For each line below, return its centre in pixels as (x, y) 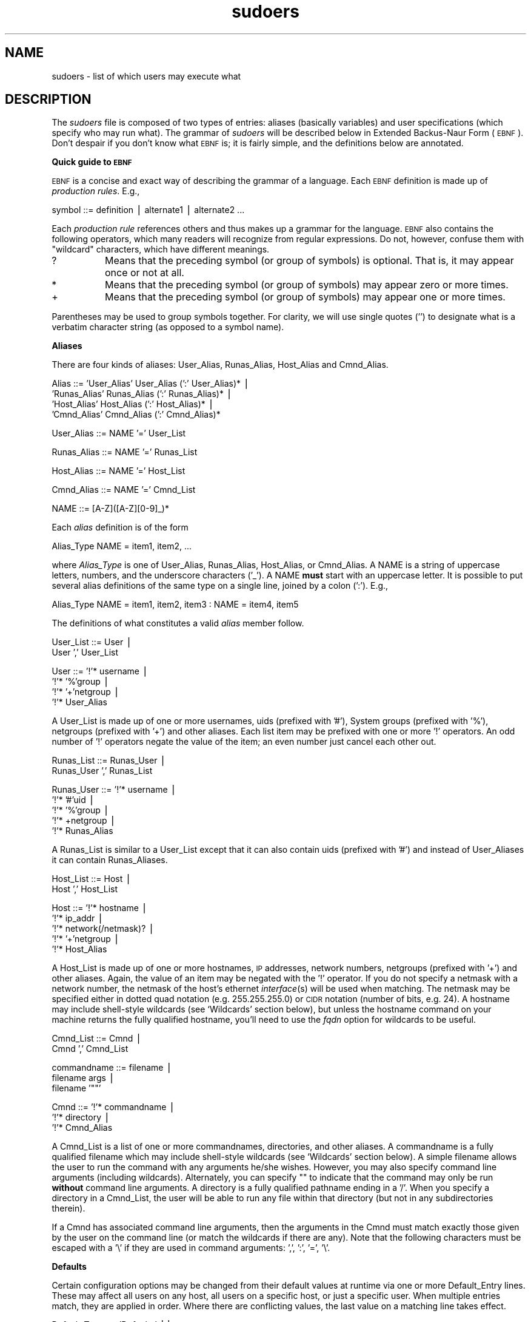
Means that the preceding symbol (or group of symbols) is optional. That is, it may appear (309, 261)
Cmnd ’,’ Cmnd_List (90, 1049)
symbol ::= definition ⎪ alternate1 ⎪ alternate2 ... (148, 210)
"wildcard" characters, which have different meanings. (161, 249)
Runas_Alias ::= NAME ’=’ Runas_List (125, 452)
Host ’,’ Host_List (85, 889)
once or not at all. (144, 273)
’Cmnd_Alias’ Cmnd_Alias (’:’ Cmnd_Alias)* (136, 415)
